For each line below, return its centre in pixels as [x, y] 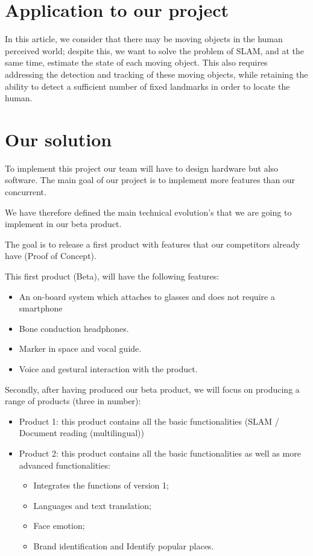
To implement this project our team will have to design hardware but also [142, 168]
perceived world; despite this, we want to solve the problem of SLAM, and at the [154, 50]
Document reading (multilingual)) [81, 433]
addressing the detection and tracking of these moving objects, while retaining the [156, 74]
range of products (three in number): [73, 401]
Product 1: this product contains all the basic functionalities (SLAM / [149, 421]
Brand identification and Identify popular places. [124, 545]
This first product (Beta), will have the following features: [112, 276]
